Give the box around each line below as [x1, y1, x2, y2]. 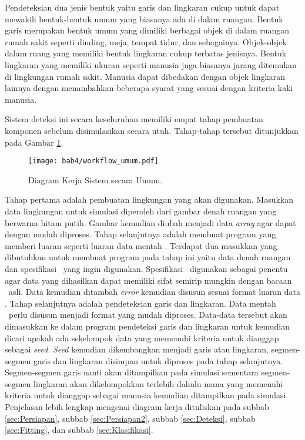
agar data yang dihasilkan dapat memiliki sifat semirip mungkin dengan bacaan [5, 274, 292, 286]
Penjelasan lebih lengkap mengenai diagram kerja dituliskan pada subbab [5, 401, 269, 413]
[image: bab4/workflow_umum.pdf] [28, 157, 159, 166]
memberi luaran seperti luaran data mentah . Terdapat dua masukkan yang [5, 239, 277, 251]
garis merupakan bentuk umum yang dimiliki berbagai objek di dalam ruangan [5, 24, 290, 36]
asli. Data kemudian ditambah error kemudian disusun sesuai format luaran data [8, 286, 301, 298]
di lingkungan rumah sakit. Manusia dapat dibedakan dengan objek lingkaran [5, 70, 286, 82]
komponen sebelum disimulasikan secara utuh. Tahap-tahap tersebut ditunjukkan [5, 124, 299, 136]
